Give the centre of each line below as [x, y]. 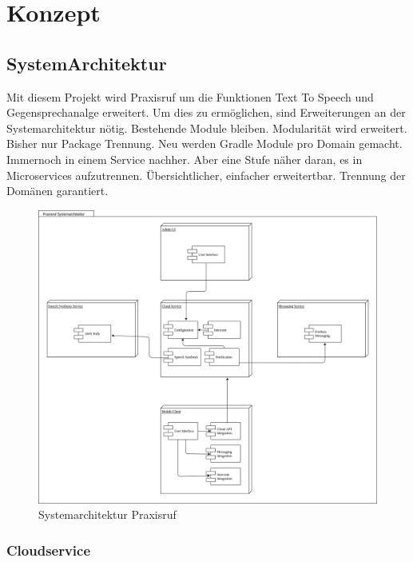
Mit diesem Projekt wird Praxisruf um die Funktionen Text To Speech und [190, 96]
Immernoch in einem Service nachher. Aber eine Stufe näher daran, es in [185, 159]
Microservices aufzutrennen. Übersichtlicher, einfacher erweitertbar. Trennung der [206, 175]
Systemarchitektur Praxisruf [107, 514]
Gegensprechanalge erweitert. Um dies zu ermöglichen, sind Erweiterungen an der [206, 112]
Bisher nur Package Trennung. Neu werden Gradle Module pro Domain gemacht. [205, 143]
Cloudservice [49, 550]
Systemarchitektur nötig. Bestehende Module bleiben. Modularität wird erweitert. [207, 128]
